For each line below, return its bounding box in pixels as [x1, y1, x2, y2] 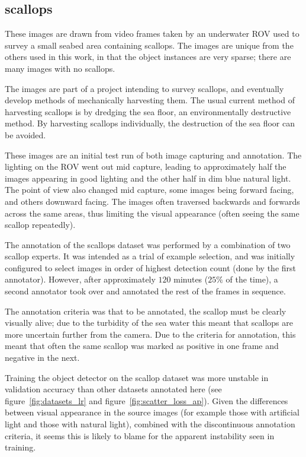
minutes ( [173, 273, 208, 285]
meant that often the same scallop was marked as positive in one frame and [5, 339, 279, 352]
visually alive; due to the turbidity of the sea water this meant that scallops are [5, 316, 293, 329]
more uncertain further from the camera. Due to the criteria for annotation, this [5, 328, 296, 340]
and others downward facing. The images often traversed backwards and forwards [5, 195, 300, 207]
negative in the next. [5, 351, 80, 364]
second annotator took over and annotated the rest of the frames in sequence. [5, 285, 286, 297]
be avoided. [5, 128, 46, 141]
